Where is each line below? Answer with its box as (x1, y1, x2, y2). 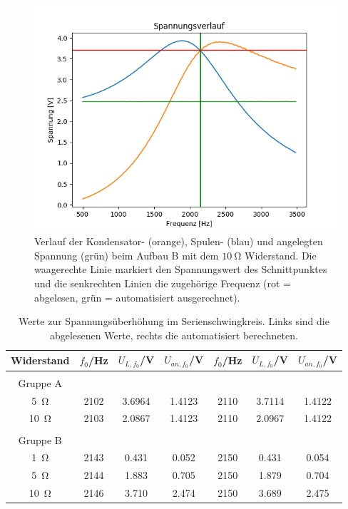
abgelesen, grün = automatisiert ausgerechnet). (34, 289, 240, 304)
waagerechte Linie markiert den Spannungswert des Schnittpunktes (34, 262, 327, 277)
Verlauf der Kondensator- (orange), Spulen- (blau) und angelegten (34, 234, 323, 249)
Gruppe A (18, 375, 62, 390)
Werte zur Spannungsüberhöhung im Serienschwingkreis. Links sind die (18, 314, 329, 329)
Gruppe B (18, 432, 62, 447)
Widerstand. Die (245, 247, 317, 262)
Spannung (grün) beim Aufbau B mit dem (34, 247, 219, 262)
